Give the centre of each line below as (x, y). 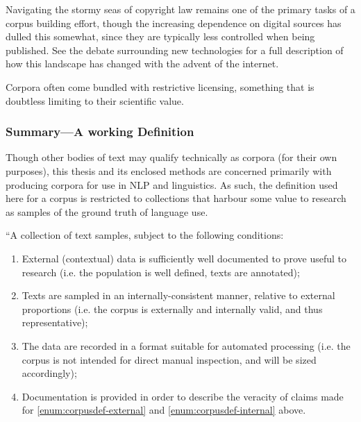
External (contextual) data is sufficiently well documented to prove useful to (184, 258)
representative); (55, 322)
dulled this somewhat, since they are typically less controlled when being (160, 36)
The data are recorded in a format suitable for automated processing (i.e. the (186, 345)
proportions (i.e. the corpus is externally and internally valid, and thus (172, 309)
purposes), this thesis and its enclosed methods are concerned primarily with (169, 170)
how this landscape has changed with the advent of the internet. (142, 64)
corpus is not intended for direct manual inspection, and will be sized (169, 359)
